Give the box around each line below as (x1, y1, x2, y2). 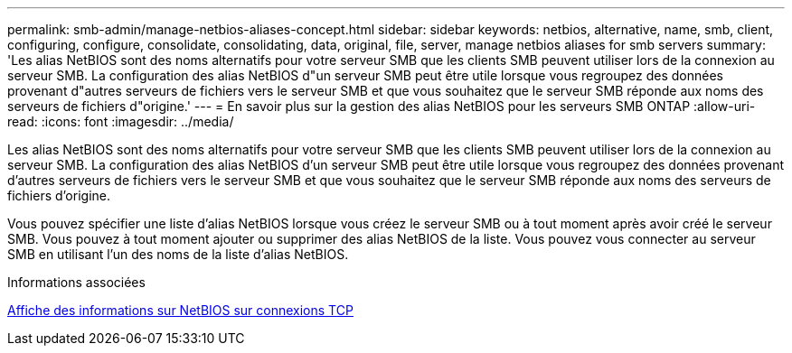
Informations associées (7, 274, 146, 290)
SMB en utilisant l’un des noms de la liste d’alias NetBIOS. (7, 246, 349, 262)
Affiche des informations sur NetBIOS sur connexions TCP (7, 302, 354, 318)
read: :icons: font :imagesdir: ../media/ (7, 114, 234, 129)
